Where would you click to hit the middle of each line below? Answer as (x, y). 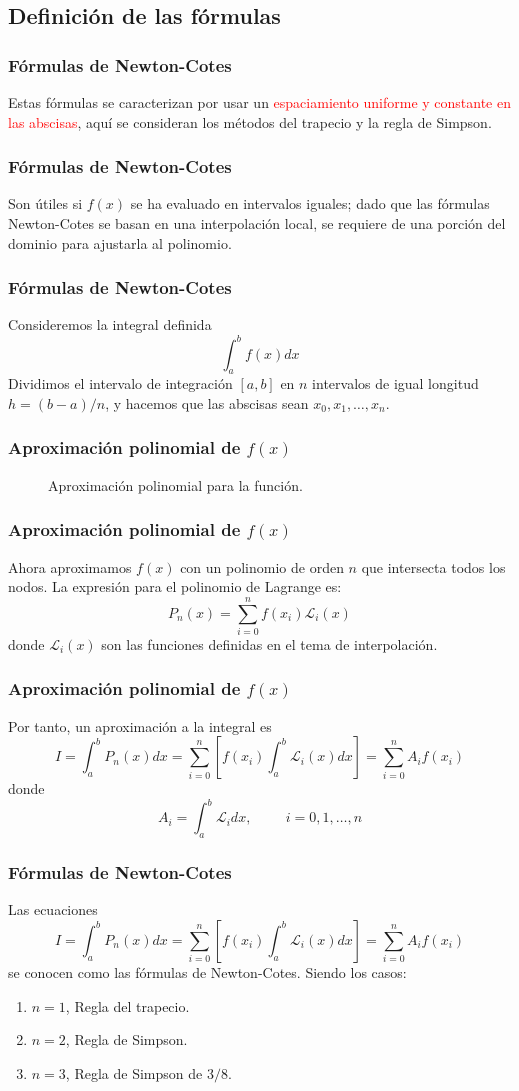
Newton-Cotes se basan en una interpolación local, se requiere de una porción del (257, 223)
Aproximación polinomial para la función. (175, 484)
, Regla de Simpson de (134, 1072)
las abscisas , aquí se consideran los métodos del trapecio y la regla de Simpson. (250, 121)
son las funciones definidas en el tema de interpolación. (269, 643)
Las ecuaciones (53, 909)
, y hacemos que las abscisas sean (207, 402)
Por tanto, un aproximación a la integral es (140, 725)
